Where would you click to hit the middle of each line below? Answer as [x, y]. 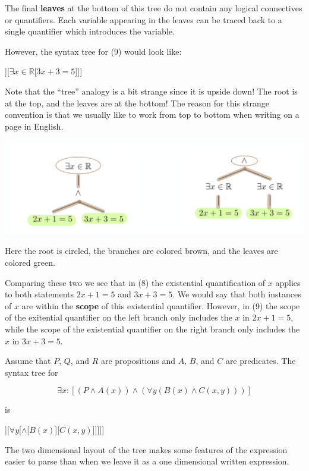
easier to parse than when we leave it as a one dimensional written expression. [147, 461]
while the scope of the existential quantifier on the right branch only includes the [152, 329]
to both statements [40, 294]
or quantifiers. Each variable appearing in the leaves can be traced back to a [144, 19]
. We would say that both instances [237, 294]
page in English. [34, 126]
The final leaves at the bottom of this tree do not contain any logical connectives [154, 8]
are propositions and [138, 361]
